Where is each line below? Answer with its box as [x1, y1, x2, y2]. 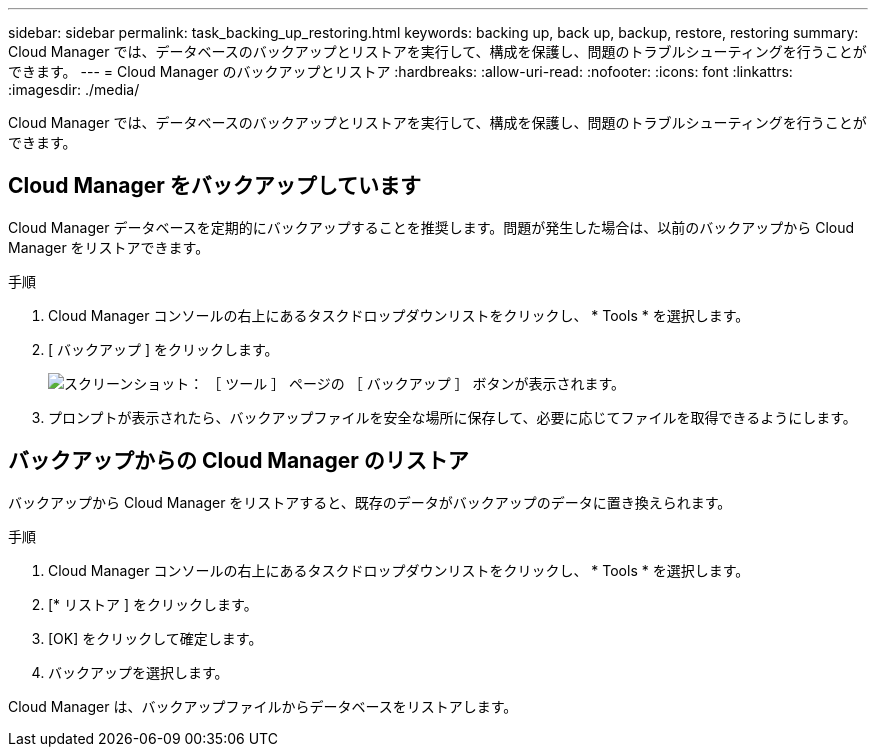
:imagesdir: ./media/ [8, 81, 140, 98]
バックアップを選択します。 [48, 663, 229, 681]
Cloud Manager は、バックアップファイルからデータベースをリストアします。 [8, 697, 518, 715]
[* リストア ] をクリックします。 [48, 595, 258, 613]
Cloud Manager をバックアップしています [8, 173, 422, 199]
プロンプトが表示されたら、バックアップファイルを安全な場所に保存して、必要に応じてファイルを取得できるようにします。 [48, 408, 857, 426]
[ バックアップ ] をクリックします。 [48, 340, 279, 358]
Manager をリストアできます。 [8, 238, 210, 256]
